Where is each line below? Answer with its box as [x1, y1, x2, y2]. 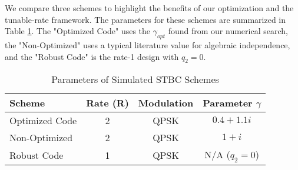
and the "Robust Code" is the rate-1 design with [5, 50, 179, 62]
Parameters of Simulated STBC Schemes [51, 72, 219, 86]
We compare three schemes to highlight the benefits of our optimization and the [5, 2, 294, 14]
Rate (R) [86, 96, 129, 110]
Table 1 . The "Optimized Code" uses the [5, 25, 151, 37]
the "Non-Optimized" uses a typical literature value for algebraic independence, [5, 38, 290, 51]
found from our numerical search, [168, 25, 288, 37]
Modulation [138, 96, 194, 110]
